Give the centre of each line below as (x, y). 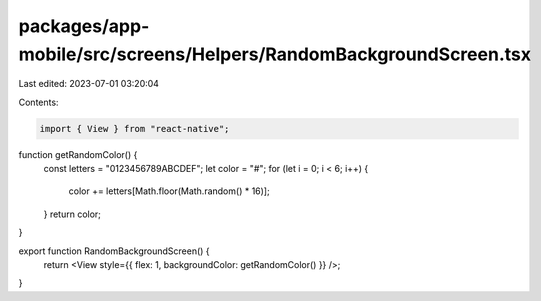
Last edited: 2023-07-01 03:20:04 (89, 84)
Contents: (38, 102)
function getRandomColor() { (78, 154)
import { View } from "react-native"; (134, 128)
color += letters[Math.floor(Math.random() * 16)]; (169, 191)
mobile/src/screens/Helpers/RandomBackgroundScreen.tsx (275, 54)
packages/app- (84, 26)
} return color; (72, 214)
